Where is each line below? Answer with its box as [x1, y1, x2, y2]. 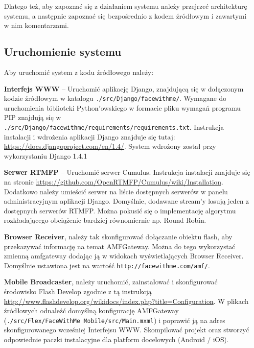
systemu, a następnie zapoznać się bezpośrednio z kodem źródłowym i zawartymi [4, 10, 247, 21]
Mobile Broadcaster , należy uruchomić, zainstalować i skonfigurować [4, 277, 218, 287]
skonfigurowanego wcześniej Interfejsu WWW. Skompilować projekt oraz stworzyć [4, 325, 249, 335]
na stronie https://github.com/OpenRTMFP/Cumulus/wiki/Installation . [4, 177, 223, 187]
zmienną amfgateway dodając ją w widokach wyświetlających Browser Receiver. [4, 251, 244, 261]
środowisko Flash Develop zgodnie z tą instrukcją [4, 286, 152, 297]
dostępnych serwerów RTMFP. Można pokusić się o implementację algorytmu [4, 205, 236, 215]
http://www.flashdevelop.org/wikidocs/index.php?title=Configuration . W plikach [4, 296, 249, 306]
